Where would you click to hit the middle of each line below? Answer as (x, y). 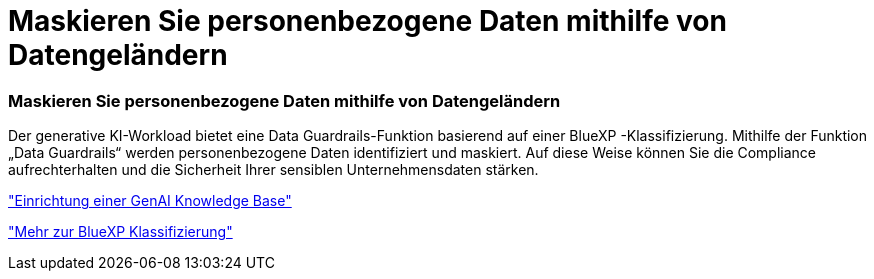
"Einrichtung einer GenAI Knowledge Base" (150, 201)
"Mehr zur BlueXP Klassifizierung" (120, 232)
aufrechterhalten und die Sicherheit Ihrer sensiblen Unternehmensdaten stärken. (273, 170)
